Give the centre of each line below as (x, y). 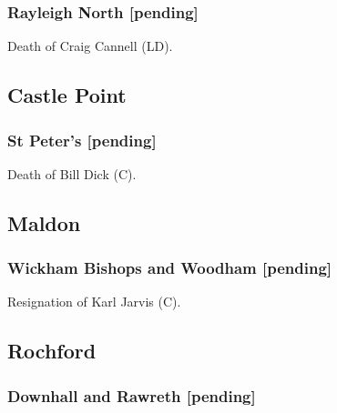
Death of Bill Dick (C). (72, 173)
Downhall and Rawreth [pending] (132, 395)
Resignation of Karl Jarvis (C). (94, 302)
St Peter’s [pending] (82, 140)
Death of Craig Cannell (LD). (90, 46)
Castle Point (67, 95)
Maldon (44, 222)
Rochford (52, 351)
